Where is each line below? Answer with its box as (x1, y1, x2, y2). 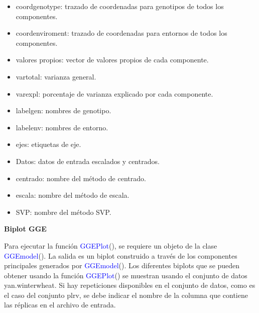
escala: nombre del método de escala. (16, 190, 129, 200)
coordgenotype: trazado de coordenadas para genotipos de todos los (16, 1, 224, 11)
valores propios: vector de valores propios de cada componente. (16, 54, 209, 65)
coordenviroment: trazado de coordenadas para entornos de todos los (16, 28, 227, 38)
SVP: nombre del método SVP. (16, 206, 111, 217)
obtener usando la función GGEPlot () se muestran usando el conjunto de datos (4, 270, 247, 280)
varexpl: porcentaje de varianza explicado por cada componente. (16, 88, 213, 99)
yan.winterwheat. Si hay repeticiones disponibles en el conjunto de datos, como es (4, 280, 255, 290)
